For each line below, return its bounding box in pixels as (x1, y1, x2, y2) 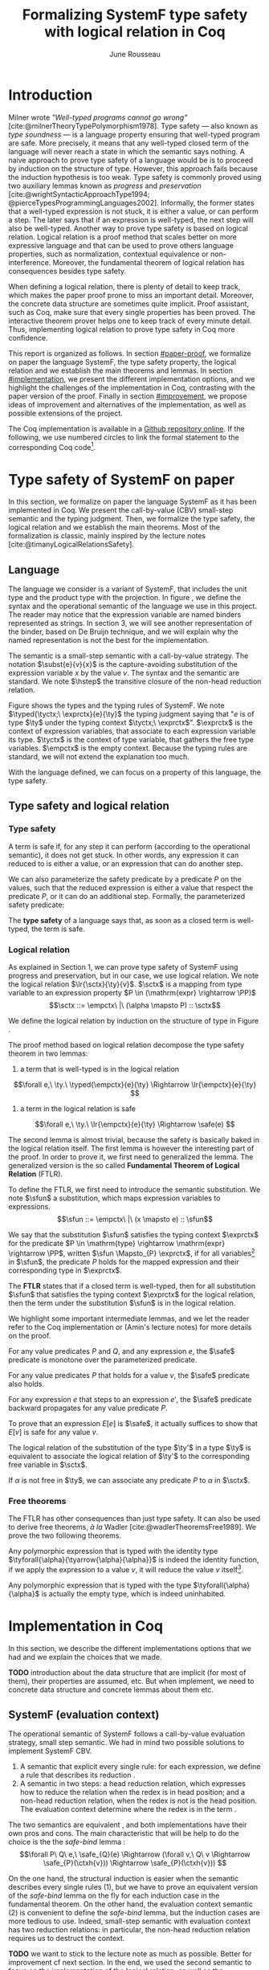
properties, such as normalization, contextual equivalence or (8, 249, 209, 259)
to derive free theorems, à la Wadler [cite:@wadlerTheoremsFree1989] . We (8, 1522, 257, 1532)
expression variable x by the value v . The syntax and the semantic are (8, 668, 239, 678)
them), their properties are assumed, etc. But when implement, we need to (8, 1676, 255, 1686)
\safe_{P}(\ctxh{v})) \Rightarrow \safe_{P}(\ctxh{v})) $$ (43, 1858, 227, 1868)
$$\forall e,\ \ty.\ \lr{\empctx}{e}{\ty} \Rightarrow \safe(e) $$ (35, 1119, 235, 1130)
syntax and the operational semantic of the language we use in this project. (8, 601, 257, 611)
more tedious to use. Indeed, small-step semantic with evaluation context (8, 1916, 251, 1926)
